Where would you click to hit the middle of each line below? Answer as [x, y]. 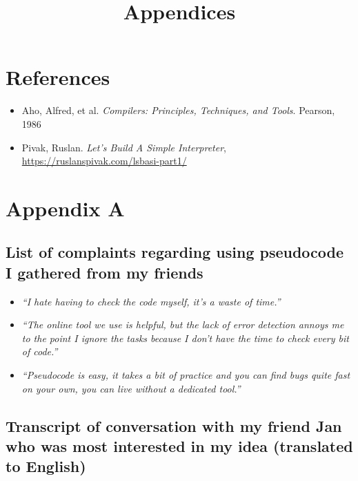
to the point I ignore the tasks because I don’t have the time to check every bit [185, 338]
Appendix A [65, 208]
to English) [46, 466]
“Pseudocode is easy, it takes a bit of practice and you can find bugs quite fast [186, 375]
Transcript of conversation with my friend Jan [174, 425]
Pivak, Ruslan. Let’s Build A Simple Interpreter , [124, 147]
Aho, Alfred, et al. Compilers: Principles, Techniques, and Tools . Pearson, [178, 110]
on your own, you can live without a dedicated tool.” [131, 388]
